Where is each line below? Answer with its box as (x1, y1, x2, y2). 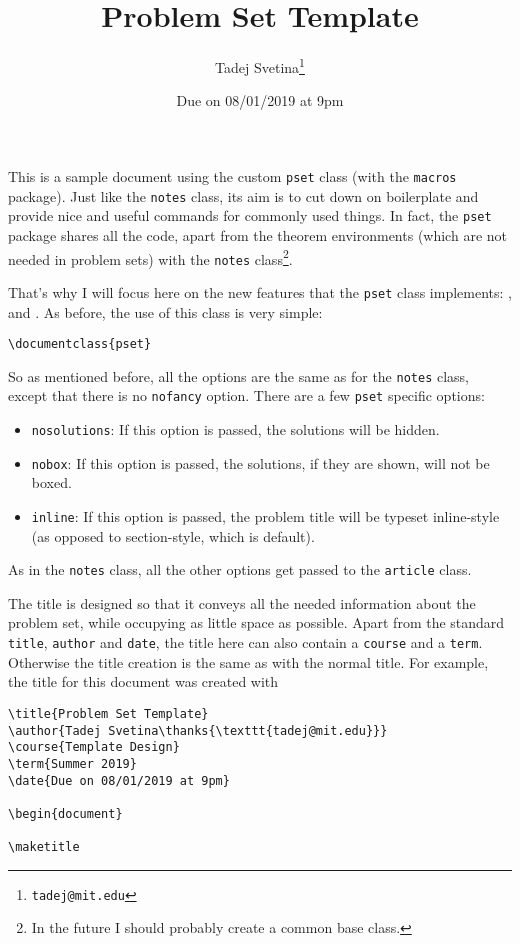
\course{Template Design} (8, 740, 180, 755)
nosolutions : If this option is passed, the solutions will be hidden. (31, 419, 440, 440)
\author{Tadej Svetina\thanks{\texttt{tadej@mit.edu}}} (8, 723, 388, 738)
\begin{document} (8, 806, 123, 821)
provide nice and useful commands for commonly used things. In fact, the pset (8, 205, 492, 226)
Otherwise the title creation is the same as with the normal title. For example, (8, 651, 489, 672)
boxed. (31, 472, 72, 493)
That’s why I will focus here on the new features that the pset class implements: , (8, 281, 512, 302)
